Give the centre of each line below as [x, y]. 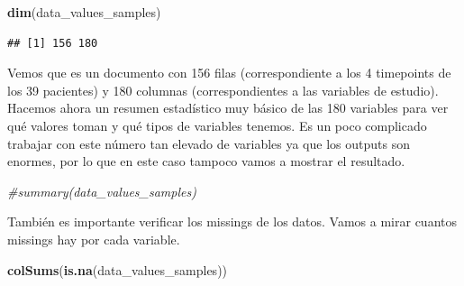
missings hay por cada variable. [94, 239]
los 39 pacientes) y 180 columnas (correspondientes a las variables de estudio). [223, 90]
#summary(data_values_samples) [102, 191]
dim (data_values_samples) [84, 12]
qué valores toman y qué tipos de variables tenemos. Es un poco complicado [217, 125]
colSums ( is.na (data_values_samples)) [118, 269]
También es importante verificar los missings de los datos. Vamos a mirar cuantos [232, 221]
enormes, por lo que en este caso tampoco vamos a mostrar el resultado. [206, 161]
